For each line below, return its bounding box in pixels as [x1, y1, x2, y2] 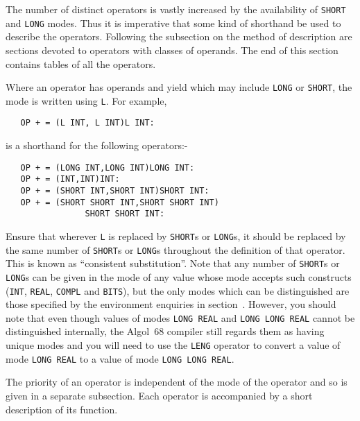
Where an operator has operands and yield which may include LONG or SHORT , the [6, 80, 352, 94]
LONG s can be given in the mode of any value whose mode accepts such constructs [6, 269, 352, 284]
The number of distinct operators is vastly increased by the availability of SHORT [6, 2, 346, 16]
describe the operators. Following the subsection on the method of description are [6, 29, 352, 44]
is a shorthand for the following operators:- [6, 138, 188, 153]
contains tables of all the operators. [6, 56, 156, 71]
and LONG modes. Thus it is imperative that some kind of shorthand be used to [6, 15, 341, 30]
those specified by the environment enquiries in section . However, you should [6, 297, 336, 311]
